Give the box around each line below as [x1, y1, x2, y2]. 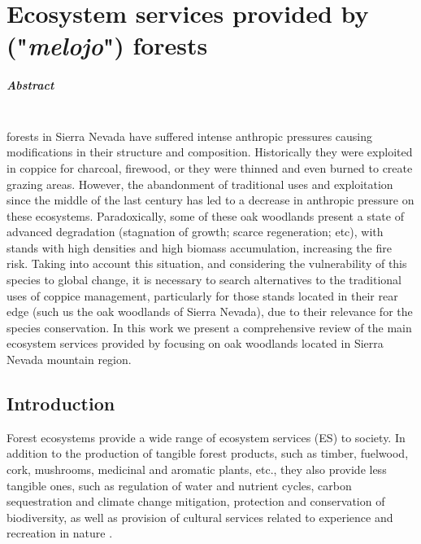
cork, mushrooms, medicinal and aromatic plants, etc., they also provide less [7, 461, 387, 478]
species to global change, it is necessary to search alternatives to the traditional [7, 271, 401, 288]
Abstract [7, 77, 54, 94]
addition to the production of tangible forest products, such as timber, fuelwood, [7, 445, 409, 462]
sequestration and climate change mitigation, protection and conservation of [7, 493, 385, 510]
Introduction [7, 391, 115, 416]
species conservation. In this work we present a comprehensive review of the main [7, 318, 412, 336]
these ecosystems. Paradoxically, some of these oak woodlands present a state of [7, 207, 404, 224]
